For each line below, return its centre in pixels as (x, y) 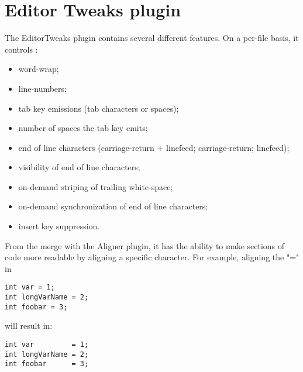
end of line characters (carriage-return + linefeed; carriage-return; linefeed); (154, 147)
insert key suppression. (59, 226)
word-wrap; (39, 69)
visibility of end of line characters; (79, 167)
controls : (21, 49)
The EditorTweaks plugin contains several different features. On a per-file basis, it (152, 38)
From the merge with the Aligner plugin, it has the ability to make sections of (145, 245)
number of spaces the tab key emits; (83, 128)
